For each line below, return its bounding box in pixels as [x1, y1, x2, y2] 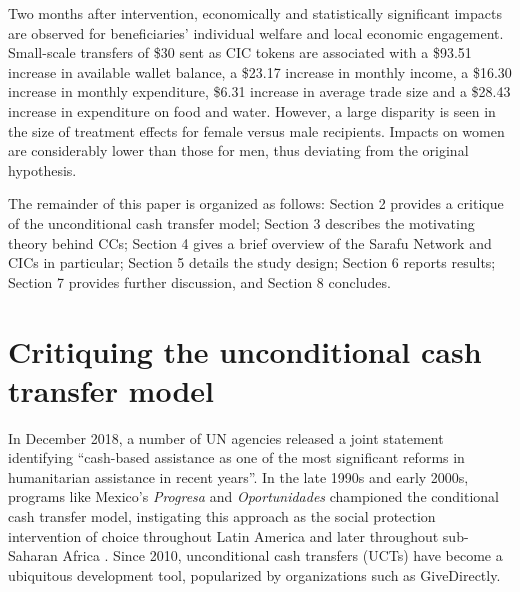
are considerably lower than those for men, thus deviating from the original [8, 140, 469, 161]
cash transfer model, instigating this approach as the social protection [8, 506, 436, 526]
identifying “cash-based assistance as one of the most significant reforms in [8, 447, 465, 468]
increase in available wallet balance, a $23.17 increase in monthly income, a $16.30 [8, 61, 512, 82]
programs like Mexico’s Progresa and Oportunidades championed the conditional [8, 486, 499, 507]
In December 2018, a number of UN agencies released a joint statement [8, 427, 444, 448]
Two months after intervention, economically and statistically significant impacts [8, 3, 502, 23]
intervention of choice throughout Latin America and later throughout [8, 525, 439, 546]
